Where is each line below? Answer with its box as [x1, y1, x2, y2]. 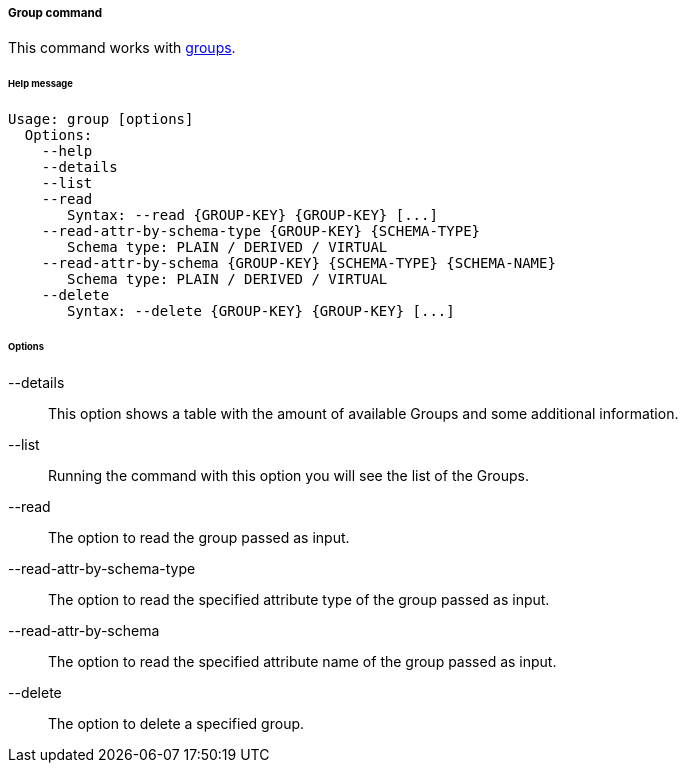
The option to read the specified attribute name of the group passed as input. [48, 652, 557, 670]
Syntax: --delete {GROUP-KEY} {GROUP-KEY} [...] [67, 303, 455, 320]
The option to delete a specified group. [48, 714, 305, 732]
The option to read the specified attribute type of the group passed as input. [48, 590, 550, 608]
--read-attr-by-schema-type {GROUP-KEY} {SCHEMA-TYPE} [41, 223, 481, 240]
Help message [8, 78, 73, 90]
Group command [8, 6, 102, 20]
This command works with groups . [8, 39, 236, 57]
